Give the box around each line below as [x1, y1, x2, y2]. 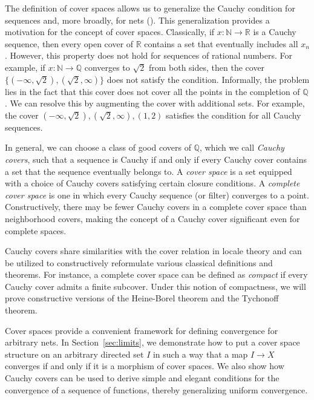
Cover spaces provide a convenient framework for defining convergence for [5, 324, 278, 336]
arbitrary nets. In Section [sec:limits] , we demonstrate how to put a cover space [5, 336, 300, 349]
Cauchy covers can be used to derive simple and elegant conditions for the [5, 372, 280, 384]
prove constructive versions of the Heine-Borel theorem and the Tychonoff [5, 292, 279, 304]
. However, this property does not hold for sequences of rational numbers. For [5, 49, 292, 62]
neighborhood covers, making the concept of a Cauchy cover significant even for [5, 212, 300, 225]
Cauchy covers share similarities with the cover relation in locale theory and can [5, 244, 302, 257]
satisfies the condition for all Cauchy [166, 108, 301, 121]
